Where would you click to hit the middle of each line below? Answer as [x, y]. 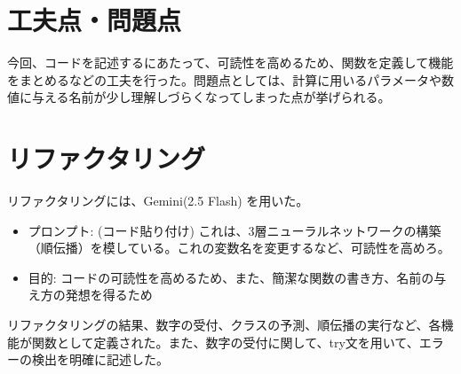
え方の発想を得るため [90, 295]
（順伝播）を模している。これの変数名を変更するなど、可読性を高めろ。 [239, 248]
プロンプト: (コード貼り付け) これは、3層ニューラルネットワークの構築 [234, 230]
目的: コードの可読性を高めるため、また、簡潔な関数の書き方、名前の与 [237, 277]
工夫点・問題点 [95, 20]
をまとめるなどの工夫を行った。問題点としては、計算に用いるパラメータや [224, 79]
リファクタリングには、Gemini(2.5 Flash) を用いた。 [158, 201]
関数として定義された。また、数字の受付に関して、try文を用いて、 [225, 342]
